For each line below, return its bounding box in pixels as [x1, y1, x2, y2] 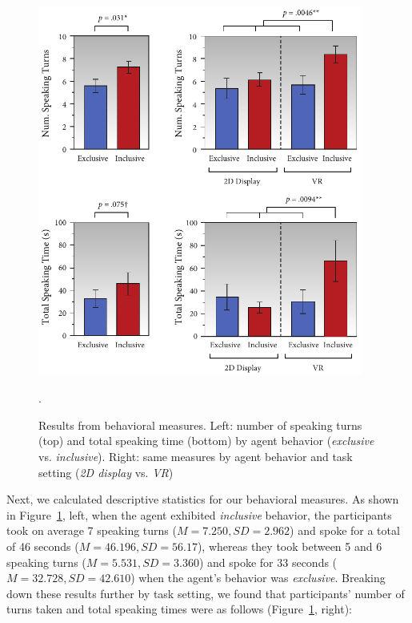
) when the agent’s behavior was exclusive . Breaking [130, 569, 386, 586]
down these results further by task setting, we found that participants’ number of [6, 585, 405, 601]
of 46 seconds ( [6, 537, 79, 554]
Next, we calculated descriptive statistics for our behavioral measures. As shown [6, 491, 399, 508]
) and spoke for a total [290, 522, 400, 539]
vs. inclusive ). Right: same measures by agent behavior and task [38, 448, 353, 465]
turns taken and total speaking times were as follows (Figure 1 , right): [6, 601, 353, 617]
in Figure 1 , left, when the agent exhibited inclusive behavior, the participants [6, 506, 392, 523]
